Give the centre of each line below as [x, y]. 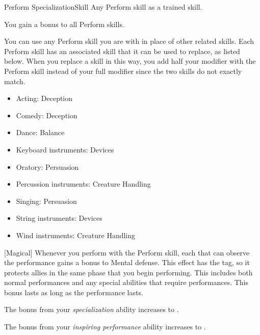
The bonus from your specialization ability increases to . [92, 309]
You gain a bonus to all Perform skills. [64, 24]
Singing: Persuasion [46, 201]
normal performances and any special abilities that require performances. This [126, 282]
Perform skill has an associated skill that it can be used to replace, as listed [122, 51]
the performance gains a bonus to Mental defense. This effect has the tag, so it [127, 262]
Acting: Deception [44, 98]
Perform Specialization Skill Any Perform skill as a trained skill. [103, 7]
